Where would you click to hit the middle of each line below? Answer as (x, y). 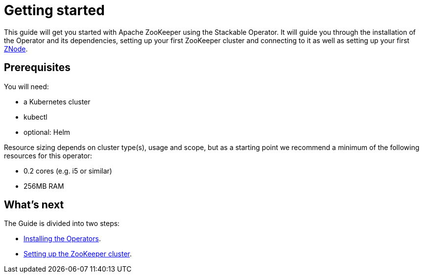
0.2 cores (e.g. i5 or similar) (68, 171)
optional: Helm (47, 132)
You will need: (26, 86)
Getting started (54, 10)
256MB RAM (44, 186)
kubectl (35, 117)
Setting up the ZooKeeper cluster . (78, 254)
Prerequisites (37, 68)
